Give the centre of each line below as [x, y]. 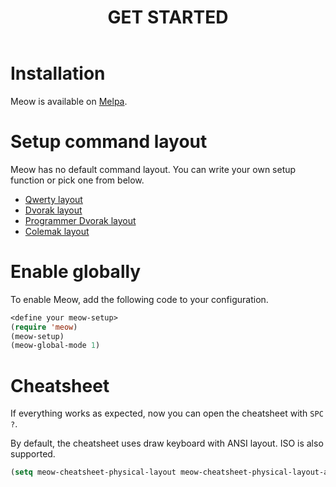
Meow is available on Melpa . [69, 101]
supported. [33, 454]
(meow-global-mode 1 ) [55, 346]
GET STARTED [168, 17]
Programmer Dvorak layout [80, 220]
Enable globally [76, 272]
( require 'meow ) [44, 327]
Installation [58, 73]
